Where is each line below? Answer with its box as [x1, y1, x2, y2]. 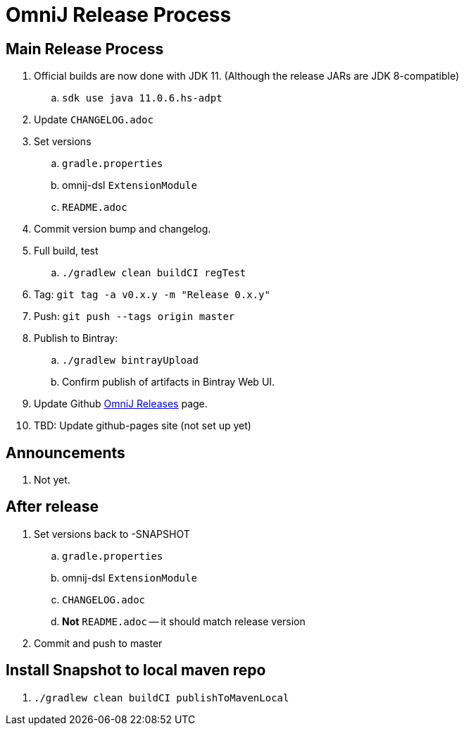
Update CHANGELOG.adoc [34, 113, 153, 126]
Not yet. [34, 474, 70, 486]
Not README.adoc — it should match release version [62, 615, 306, 627]
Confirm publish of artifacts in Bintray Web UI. [62, 376, 275, 388]
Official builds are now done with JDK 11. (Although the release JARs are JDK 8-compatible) [34, 70, 460, 82]
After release [6, 498, 99, 516]
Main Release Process [6, 39, 164, 58]
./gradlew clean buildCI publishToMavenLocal [34, 692, 289, 704]
